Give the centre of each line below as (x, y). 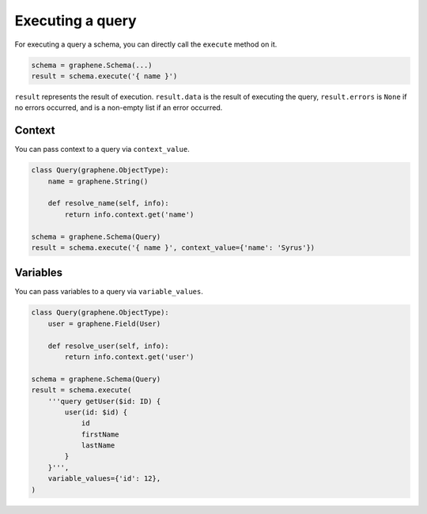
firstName (100, 434)
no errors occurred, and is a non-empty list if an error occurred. (119, 108)
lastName (98, 446)
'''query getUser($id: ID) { (104, 401)
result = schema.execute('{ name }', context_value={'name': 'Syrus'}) (173, 248)
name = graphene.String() (98, 181)
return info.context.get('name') (129, 214)
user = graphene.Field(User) (104, 323)
